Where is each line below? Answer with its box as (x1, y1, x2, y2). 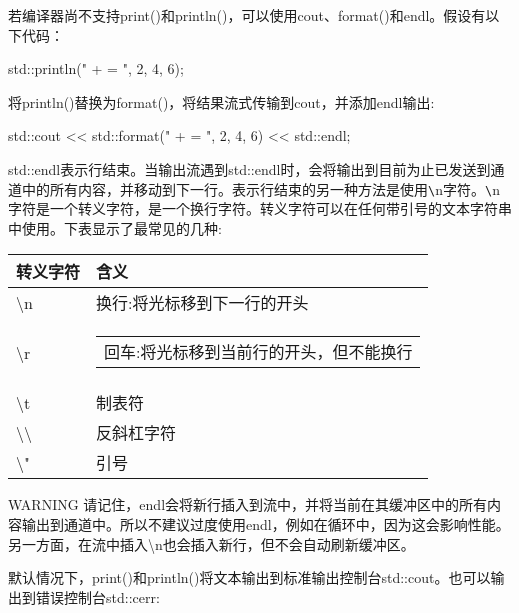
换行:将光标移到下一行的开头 (96, 291, 309, 315)
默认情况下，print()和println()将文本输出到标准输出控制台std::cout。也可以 (8, 567, 491, 588)
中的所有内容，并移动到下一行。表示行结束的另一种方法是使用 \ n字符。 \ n (21, 178, 500, 199)
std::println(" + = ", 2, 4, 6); (8, 58, 184, 79)
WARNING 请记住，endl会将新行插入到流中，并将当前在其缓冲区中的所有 (8, 494, 488, 515)
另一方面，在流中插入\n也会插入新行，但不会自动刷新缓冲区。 (8, 533, 415, 554)
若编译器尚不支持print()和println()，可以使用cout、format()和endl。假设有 (8, 5, 486, 25)
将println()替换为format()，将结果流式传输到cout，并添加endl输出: (8, 91, 435, 112)
